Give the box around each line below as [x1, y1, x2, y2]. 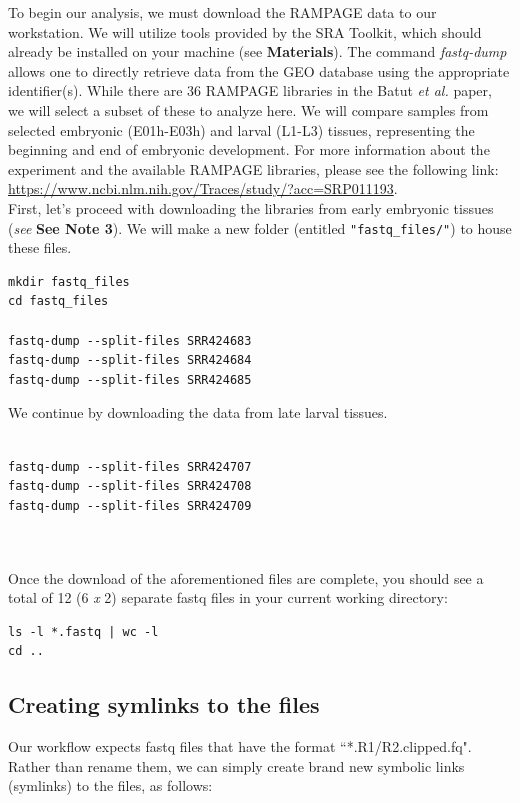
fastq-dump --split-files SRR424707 [8, 459, 252, 474]
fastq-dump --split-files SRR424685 [8, 372, 252, 387]
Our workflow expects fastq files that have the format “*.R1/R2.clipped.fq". [8, 736, 472, 757]
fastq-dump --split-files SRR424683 [8, 333, 252, 348]
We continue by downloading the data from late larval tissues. [8, 402, 388, 423]
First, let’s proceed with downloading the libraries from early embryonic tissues [8, 197, 494, 218]
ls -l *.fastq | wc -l [8, 624, 159, 639]
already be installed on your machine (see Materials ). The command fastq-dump [8, 41, 507, 62]
